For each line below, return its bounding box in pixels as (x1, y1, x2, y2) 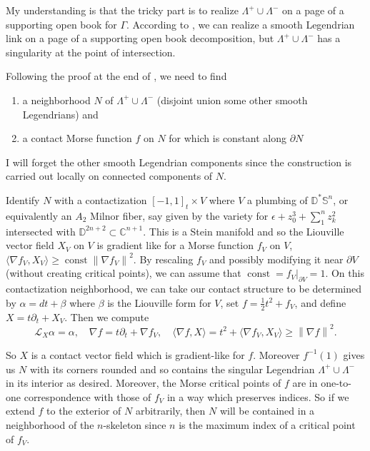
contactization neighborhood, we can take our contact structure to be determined (6, 281, 362, 296)
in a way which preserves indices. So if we (166, 389, 349, 404)
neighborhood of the (6, 417, 94, 432)
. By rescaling (133, 251, 194, 266)
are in (292, 375, 318, 390)
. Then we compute (64, 309, 149, 324)
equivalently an (6, 208, 72, 223)
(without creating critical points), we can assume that (6, 265, 241, 280)
